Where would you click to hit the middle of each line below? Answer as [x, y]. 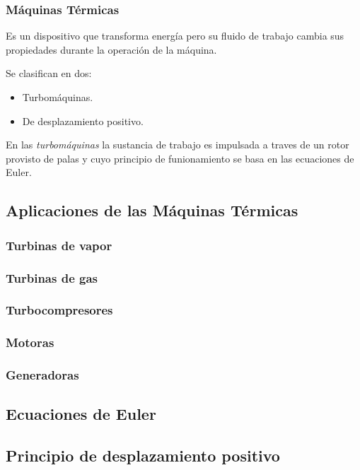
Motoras [30, 342]
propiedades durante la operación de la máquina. [111, 49]
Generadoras [42, 375]
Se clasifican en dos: [49, 73]
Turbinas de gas [52, 277]
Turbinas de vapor [59, 245]
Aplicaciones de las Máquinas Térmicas [152, 210]
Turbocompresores [59, 310]
